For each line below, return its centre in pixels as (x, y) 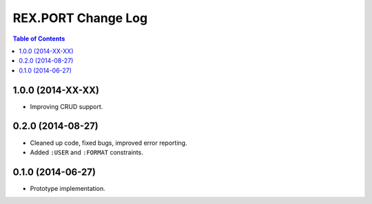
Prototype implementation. (68, 188)
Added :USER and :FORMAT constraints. (87, 152)
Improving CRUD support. (66, 106)
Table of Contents (39, 39)
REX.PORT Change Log (80, 18)
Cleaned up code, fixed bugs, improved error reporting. (108, 143)
